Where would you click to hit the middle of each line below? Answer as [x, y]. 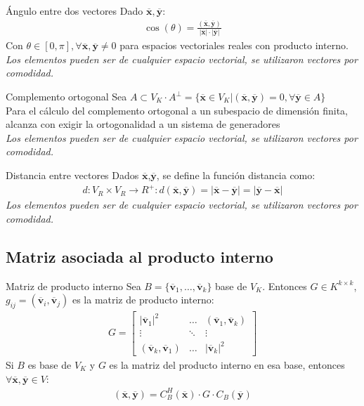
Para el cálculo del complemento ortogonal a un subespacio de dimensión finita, [177, 110]
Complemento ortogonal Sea [66, 97]
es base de [50, 365]
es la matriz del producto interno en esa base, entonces [227, 365]
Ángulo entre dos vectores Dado [74, 11]
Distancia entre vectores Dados [72, 175]
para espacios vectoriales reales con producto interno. [234, 45]
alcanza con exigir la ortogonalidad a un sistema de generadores [143, 124]
